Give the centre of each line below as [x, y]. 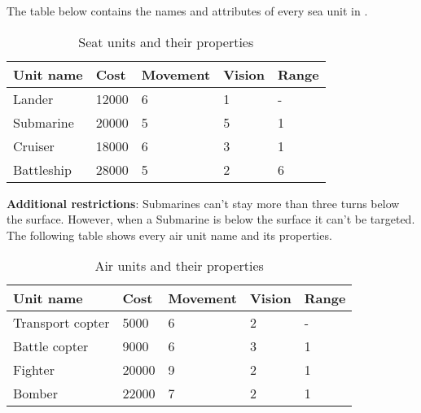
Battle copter [51, 346]
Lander [33, 98]
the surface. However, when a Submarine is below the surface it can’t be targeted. [211, 219]
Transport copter [61, 323]
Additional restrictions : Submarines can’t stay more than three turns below [203, 203]
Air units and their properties [179, 266]
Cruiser [34, 146]
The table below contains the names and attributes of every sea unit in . [187, 11]
